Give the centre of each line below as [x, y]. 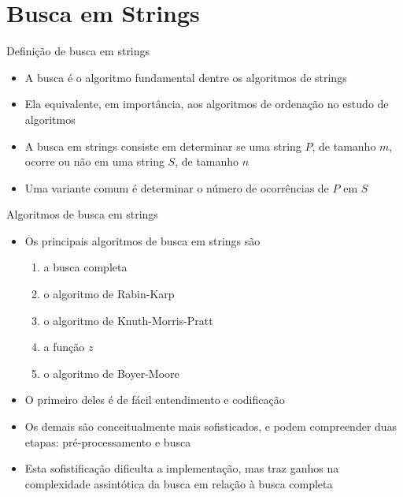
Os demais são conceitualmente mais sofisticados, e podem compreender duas [211, 426]
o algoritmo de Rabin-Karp [109, 294]
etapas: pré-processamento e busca [108, 441]
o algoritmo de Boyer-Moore [111, 373]
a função [64, 347]
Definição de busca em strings [78, 51]
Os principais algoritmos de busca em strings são [142, 240]
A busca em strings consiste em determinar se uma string [163, 146]
